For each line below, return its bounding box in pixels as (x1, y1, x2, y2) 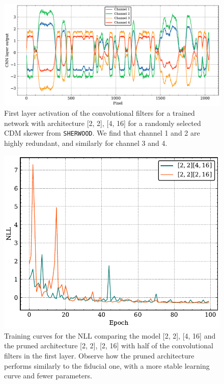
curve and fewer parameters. (4, 370, 92, 381)
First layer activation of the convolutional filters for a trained (4, 108, 195, 118)
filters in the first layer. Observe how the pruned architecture (4, 350, 194, 361)
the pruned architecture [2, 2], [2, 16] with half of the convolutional (4, 340, 213, 351)
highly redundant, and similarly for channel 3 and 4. (4, 138, 167, 148)
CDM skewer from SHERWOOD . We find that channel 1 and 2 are (4, 127, 200, 138)
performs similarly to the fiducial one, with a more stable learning (4, 360, 210, 371)
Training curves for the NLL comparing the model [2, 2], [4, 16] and (4, 330, 216, 341)
